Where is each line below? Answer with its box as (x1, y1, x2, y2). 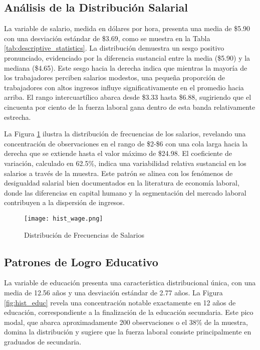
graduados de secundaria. (4, 336, 82, 346)
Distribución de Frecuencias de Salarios (24, 229, 144, 240)
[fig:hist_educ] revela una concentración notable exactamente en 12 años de (4, 297, 236, 307)
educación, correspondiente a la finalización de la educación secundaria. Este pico (4, 307, 253, 317)
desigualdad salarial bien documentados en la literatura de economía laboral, (4, 178, 239, 188)
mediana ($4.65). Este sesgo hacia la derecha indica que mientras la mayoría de (4, 62, 247, 73)
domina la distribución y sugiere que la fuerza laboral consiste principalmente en (4, 326, 251, 337)
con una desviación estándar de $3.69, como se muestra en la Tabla (4, 33, 210, 43)
